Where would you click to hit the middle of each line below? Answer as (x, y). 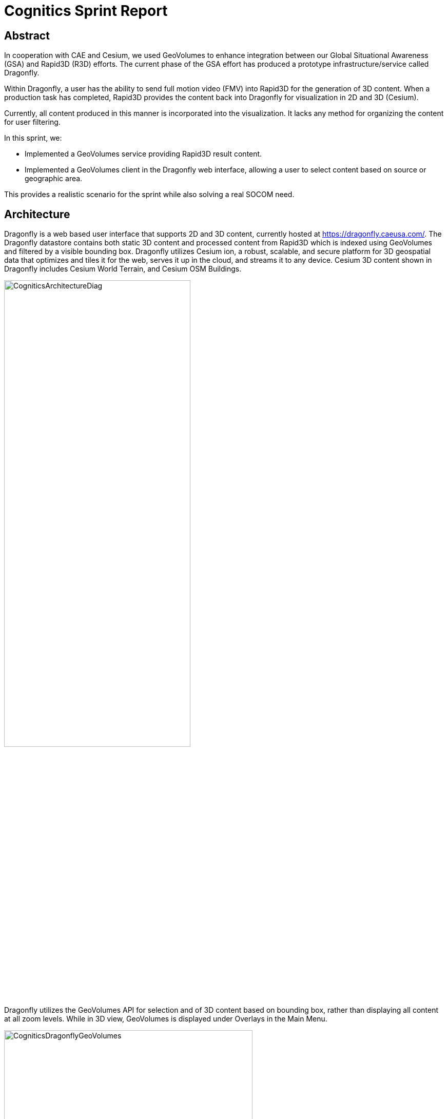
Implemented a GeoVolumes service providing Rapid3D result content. (143, 154)
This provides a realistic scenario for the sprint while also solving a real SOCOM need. (149, 195)
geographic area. (54, 179)
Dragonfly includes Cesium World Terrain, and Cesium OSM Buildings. (123, 269)
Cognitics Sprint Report (86, 11)
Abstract (27, 35)
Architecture (37, 214)
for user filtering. (32, 122)
